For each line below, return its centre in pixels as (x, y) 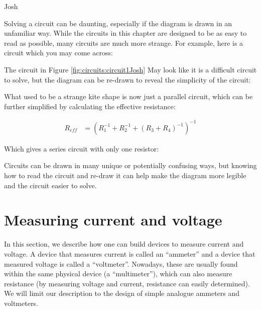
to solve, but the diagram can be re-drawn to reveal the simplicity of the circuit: (127, 79)
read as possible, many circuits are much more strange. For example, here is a (124, 43)
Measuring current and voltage (113, 220)
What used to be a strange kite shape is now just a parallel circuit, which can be (128, 96)
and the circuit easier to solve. (50, 185)
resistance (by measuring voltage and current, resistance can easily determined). (127, 283)
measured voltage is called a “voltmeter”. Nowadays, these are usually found (121, 263)
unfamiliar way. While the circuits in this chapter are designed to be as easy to (125, 33)
